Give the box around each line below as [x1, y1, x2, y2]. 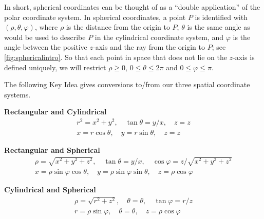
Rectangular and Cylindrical [4, 106, 107, 117]
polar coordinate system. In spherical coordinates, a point [4, 11, 186, 22]
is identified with [195, 11, 248, 22]
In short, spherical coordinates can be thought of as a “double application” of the [4, 2, 260, 12]
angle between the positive [4, 42, 87, 52]
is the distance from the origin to [66, 22, 170, 32]
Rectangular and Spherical [4, 145, 100, 155]
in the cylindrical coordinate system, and [95, 31, 224, 42]
